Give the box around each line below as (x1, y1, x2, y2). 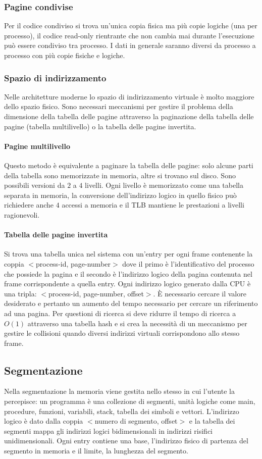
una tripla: (4, 288, 37, 298)
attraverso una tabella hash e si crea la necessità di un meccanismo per (27, 318, 247, 328)
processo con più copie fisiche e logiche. (4, 50, 125, 60)
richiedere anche (4, 199, 54, 210)
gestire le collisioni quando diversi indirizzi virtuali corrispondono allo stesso (4, 328, 240, 338)
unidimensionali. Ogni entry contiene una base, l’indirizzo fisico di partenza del (4, 435, 248, 446)
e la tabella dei (189, 416, 235, 426)
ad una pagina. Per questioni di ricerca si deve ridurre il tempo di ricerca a (4, 308, 236, 318)
